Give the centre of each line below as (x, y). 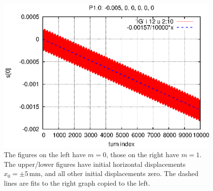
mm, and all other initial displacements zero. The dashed (114, 173)
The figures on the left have (45, 154)
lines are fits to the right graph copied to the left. (77, 183)
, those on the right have (143, 154)
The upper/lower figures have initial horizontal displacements (95, 164)
